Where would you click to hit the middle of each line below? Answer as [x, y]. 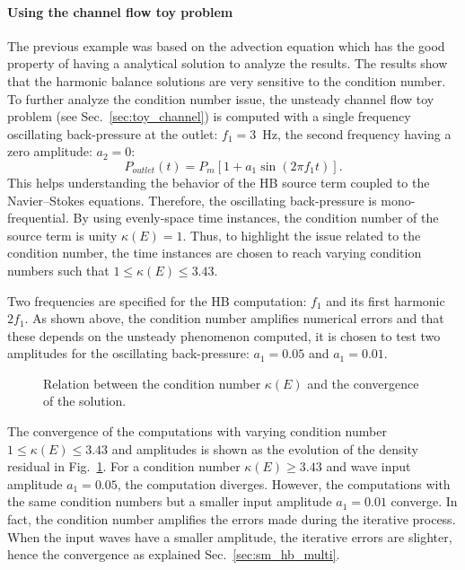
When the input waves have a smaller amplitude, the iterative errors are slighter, [230, 536]
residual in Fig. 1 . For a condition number [124, 466]
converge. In [424, 501]
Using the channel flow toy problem [120, 11]
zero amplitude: [50, 151]
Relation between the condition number [152, 383]
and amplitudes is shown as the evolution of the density [265, 448]
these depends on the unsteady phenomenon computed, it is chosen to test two [224, 335]
